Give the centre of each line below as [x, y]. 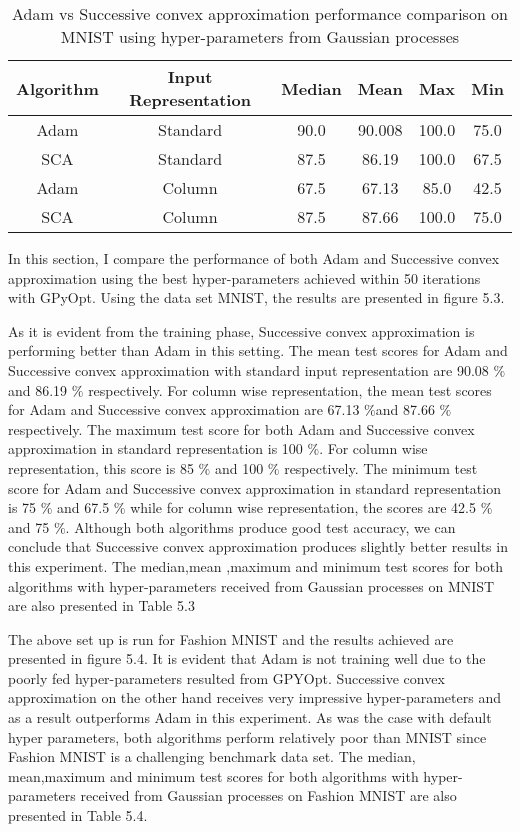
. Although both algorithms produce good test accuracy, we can [260, 526]
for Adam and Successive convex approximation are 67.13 [184, 409]
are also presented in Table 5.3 [101, 605]
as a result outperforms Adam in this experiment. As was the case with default [250, 717]
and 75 [29, 526]
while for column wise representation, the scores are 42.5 [303, 507]
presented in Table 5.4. [78, 815]
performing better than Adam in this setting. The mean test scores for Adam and [258, 350]
